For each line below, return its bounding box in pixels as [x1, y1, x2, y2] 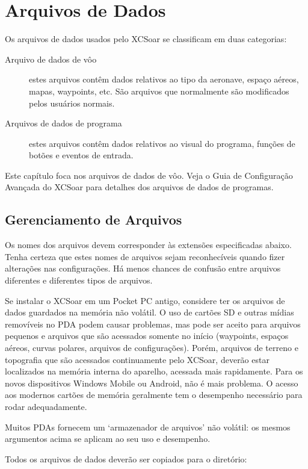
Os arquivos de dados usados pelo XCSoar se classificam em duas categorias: [5, 33, 287, 45]
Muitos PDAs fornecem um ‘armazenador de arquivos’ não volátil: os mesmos [5, 420, 291, 433]
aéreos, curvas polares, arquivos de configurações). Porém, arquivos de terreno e [5, 341, 298, 354]
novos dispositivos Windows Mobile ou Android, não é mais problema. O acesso [5, 376, 298, 389]
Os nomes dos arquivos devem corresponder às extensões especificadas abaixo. [5, 238, 292, 251]
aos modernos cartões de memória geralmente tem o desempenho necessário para [5, 388, 303, 401]
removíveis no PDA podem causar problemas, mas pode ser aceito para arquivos [5, 317, 301, 330]
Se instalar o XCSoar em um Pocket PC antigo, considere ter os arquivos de [5, 294, 285, 306]
